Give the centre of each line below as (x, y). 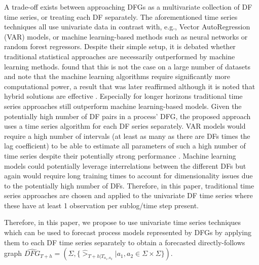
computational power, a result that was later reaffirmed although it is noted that (130, 86)
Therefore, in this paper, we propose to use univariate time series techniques (122, 222)
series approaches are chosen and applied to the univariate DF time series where (128, 195)
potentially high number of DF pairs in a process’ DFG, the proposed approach (127, 116)
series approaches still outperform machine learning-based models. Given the (123, 106)
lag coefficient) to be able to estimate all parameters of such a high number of (125, 146)
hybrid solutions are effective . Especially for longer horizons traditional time (123, 96)
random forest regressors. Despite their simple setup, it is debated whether (120, 46)
